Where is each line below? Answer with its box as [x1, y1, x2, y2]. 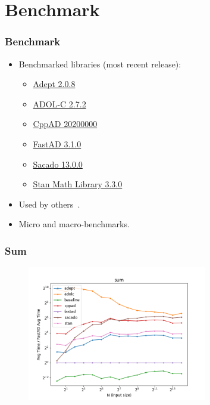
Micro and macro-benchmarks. [18, 218, 130, 230]
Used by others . [18, 197, 80, 210]
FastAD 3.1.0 [33, 137, 82, 150]
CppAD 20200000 [33, 118, 98, 130]
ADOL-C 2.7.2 [33, 97, 86, 110]
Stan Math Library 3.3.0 [33, 178, 123, 190]
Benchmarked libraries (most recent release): [18, 57, 181, 70]
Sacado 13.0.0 [33, 157, 83, 170]
